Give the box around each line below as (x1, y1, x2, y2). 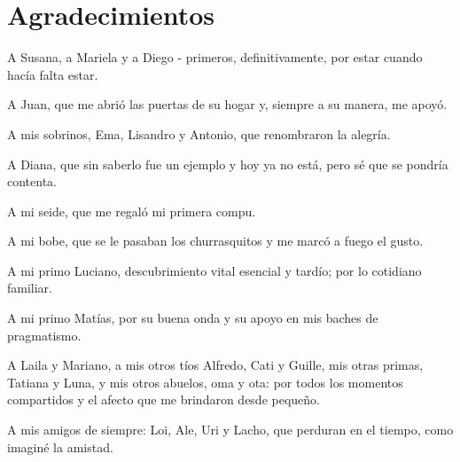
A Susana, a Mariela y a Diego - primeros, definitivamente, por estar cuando (7, 48, 423, 67)
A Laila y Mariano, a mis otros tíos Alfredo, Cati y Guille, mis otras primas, (7, 356, 424, 374)
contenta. (7, 172, 57, 191)
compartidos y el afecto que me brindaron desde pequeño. (7, 390, 320, 409)
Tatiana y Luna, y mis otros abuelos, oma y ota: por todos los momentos (7, 372, 403, 391)
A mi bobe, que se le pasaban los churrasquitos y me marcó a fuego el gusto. (7, 231, 424, 250)
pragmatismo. (7, 325, 82, 344)
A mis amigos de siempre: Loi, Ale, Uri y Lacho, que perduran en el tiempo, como (7, 420, 454, 439)
